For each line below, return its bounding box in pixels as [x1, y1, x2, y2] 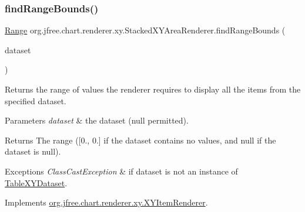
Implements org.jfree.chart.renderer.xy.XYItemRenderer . [5, 196, 208, 208]
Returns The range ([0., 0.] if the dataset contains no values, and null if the [5, 134, 276, 146]
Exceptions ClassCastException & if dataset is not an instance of [5, 165, 238, 177]
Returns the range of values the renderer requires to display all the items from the [5, 83, 301, 95]
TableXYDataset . [5, 176, 68, 189]
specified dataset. [5, 94, 66, 107]
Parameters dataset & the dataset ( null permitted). [5, 114, 189, 126]
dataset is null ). [5, 145, 61, 158]
